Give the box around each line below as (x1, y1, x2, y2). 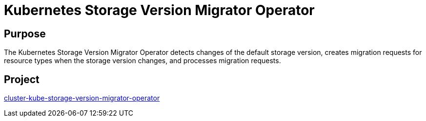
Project (4, 73, 40, 86)
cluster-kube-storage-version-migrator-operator (4, 94, 160, 103)
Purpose (4, 27, 46, 40)
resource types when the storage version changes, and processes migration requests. (4, 56, 281, 65)
